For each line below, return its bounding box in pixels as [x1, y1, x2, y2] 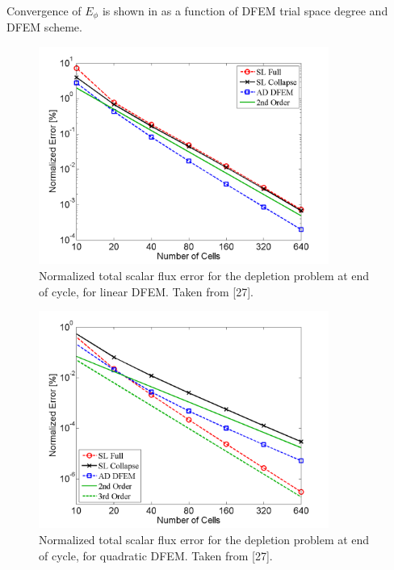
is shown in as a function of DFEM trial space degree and [102, 2, 388, 19]
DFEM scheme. [6, 19, 82, 36]
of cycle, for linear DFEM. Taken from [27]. [39, 283, 254, 300]
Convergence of [6, 2, 82, 19]
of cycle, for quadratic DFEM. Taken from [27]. [39, 547, 273, 564]
